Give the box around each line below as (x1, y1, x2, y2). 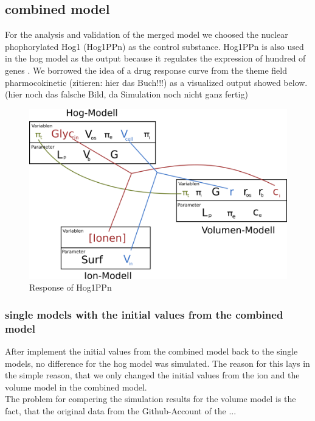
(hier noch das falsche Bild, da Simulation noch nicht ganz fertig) (5, 88, 248, 101)
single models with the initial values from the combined (5, 306, 283, 322)
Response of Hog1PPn (29, 281, 112, 294)
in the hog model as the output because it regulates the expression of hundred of (5, 52, 306, 65)
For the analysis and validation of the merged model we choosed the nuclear (5, 28, 288, 41)
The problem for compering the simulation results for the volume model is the (5, 392, 296, 405)
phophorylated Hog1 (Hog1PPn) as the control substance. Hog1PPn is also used (5, 40, 304, 52)
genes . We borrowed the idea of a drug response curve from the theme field (5, 63, 287, 76)
